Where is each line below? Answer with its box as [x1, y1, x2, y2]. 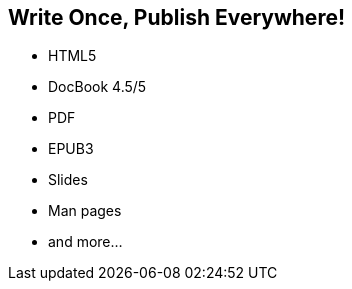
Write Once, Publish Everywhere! [8, 5, 346, 30]
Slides [48, 171, 88, 189]
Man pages [48, 202, 122, 220]
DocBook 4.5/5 [48, 78, 147, 96]
